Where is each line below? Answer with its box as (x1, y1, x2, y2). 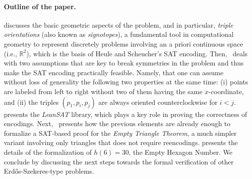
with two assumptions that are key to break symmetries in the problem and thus (4, 58, 244, 68)
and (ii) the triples (4, 97, 59, 107)
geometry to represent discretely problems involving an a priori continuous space (4, 38, 243, 49)
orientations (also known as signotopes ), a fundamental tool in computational (4, 29, 234, 39)
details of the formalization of (4, 146, 92, 157)
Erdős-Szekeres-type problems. (4, 166, 94, 176)
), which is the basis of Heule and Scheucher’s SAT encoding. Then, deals (26, 48, 248, 58)
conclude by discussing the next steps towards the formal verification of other (4, 156, 234, 166)
